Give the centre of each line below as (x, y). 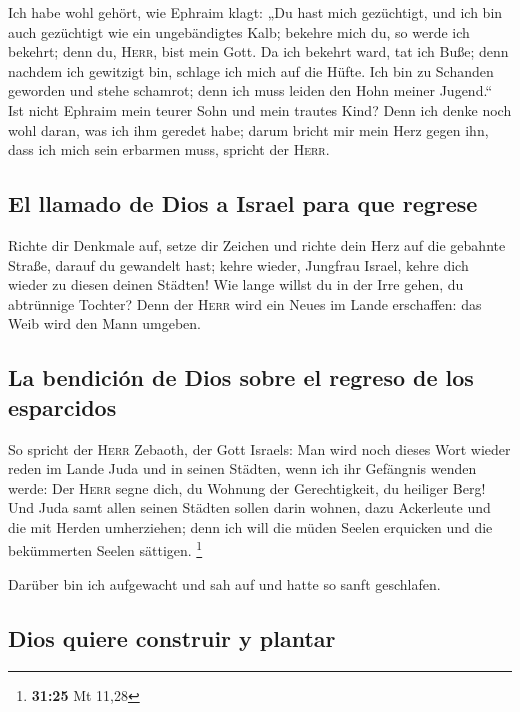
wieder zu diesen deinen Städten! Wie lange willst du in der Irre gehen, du (236, 284)
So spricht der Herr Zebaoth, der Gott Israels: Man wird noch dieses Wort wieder (259, 448)
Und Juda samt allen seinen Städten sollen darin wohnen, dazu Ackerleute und (249, 507)
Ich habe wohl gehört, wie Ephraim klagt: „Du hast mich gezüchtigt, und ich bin (255, 12)
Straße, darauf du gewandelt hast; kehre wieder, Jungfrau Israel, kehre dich (238, 264)
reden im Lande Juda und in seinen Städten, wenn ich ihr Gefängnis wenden (242, 468)
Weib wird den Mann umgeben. (104, 323)
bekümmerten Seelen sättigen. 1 (105, 549)
